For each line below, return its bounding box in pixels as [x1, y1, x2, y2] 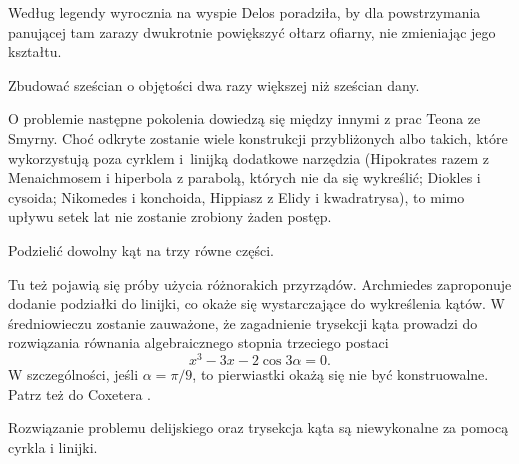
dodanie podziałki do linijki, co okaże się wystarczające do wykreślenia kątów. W [8, 293, 505, 314]
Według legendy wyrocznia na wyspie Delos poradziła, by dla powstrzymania [8, 2, 481, 22]
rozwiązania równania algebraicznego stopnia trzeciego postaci [8, 332, 389, 353]
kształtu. [8, 41, 62, 62]
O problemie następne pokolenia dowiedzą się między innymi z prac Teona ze [8, 108, 481, 129]
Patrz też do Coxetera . [8, 383, 151, 404]
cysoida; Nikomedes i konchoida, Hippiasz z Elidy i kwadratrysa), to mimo [8, 186, 465, 207]
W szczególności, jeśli [8, 363, 139, 384]
